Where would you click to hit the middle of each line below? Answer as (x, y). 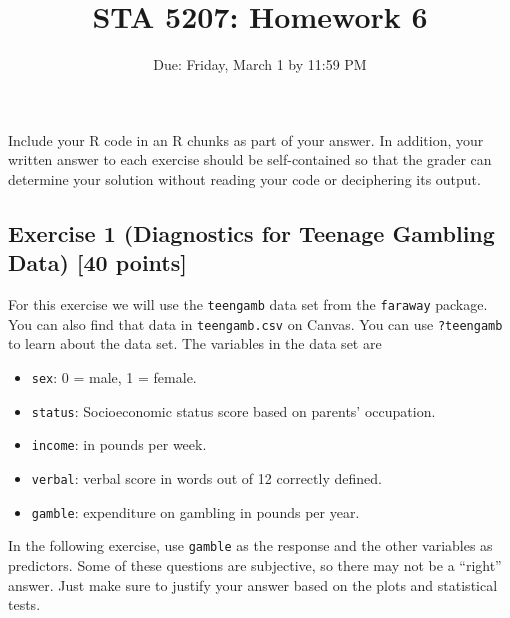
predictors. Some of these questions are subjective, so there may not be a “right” (255, 564)
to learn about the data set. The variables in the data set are (195, 343)
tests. (24, 604)
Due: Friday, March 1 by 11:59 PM (260, 64)
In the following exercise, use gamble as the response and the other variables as (250, 545)
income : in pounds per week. (119, 444)
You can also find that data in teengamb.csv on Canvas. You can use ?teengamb (255, 323)
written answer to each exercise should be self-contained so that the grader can (250, 159)
